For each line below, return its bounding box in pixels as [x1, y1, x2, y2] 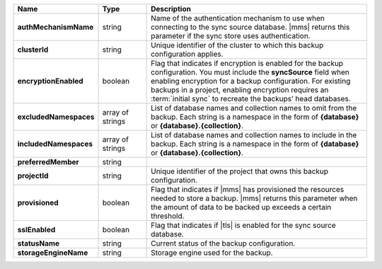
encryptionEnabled [17, 76, 84, 86]
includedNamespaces [17, 139, 93, 149]
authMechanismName [17, 22, 94, 32]
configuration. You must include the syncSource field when [151, 67, 349, 77]
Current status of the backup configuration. [151, 239, 296, 248]
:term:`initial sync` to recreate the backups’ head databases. [151, 94, 352, 103]
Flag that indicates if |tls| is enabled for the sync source [151, 220, 336, 230]
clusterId [17, 45, 49, 55]
